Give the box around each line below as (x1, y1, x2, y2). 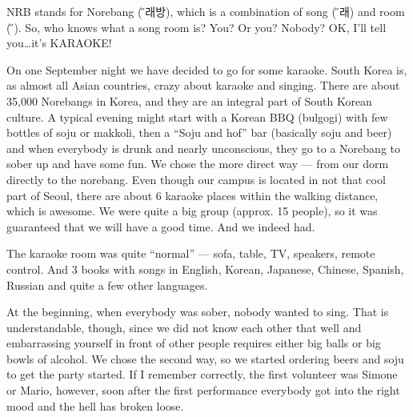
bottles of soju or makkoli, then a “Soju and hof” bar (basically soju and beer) (6, 124, 392, 141)
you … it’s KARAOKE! (6, 34, 112, 51)
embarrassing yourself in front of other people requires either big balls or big (6, 335, 381, 351)
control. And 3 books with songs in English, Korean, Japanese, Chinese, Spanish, (6, 260, 404, 277)
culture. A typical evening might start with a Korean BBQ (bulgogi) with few (6, 108, 388, 125)
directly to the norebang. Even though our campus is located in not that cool (6, 170, 386, 187)
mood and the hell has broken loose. (6, 397, 184, 414)
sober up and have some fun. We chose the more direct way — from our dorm (6, 155, 389, 172)
